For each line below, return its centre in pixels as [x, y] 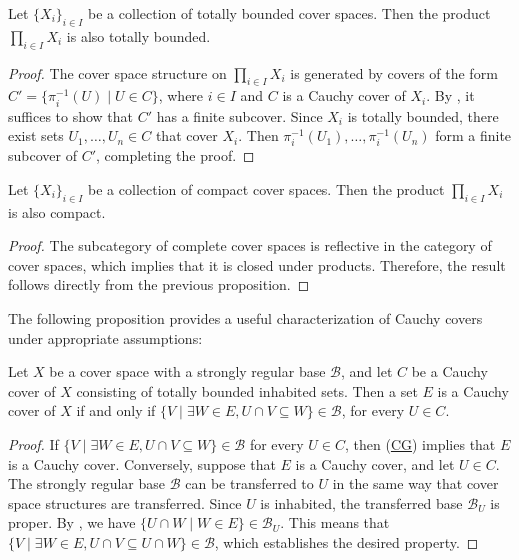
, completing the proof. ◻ [175, 155]
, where [181, 95]
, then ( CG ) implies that [420, 444]
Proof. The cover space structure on [117, 72]
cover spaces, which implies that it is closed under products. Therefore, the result [257, 264]
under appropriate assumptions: [105, 337]
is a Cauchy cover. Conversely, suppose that [142, 463]
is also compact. [57, 211]
